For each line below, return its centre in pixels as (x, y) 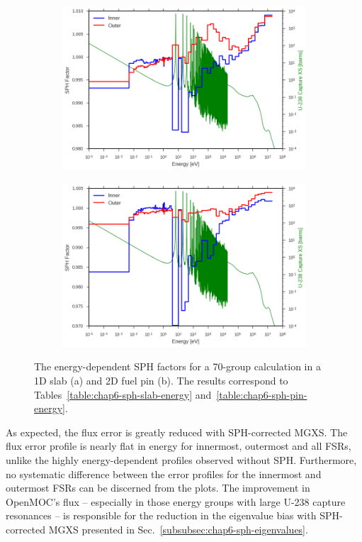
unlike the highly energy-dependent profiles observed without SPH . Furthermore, (181, 459)
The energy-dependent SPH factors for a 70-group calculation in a (177, 366)
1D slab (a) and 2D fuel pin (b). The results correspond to (161, 380)
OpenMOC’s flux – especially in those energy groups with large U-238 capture (176, 501)
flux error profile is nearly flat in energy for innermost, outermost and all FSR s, (179, 446)
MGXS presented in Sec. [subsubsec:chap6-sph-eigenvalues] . (178, 529)
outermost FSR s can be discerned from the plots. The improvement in (158, 488)
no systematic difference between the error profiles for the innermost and (164, 474)
